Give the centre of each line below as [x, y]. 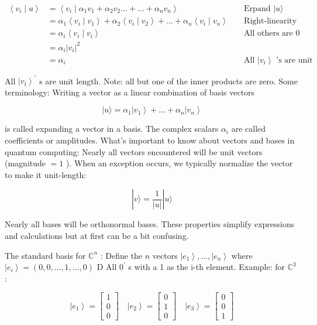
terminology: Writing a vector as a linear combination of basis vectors [130, 92]
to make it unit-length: [46, 174]
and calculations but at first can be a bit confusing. [97, 235]
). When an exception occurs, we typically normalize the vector [180, 163]
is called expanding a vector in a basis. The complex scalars [112, 129]
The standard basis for [45, 255]
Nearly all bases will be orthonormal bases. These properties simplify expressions [150, 224]
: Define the [121, 255]
